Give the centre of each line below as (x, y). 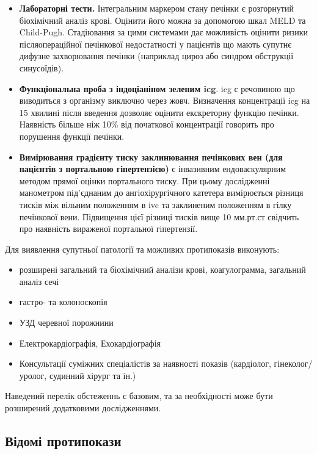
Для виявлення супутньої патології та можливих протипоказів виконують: (142, 249)
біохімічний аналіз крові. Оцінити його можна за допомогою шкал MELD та (162, 20)
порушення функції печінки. (72, 136)
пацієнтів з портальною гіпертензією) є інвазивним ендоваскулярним (153, 169)
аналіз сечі (39, 281)
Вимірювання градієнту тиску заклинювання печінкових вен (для (151, 157)
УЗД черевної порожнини (66, 322)
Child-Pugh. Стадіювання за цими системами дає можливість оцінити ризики (164, 32)
